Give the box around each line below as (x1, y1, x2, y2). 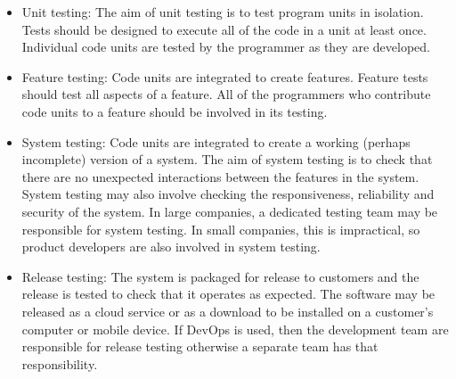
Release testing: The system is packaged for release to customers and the (21, 267, 419, 285)
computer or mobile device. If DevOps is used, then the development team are (21, 319, 449, 338)
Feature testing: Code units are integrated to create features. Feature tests (21, 67, 428, 86)
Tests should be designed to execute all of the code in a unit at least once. (21, 20, 427, 38)
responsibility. (21, 354, 98, 373)
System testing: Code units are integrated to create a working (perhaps (21, 132, 411, 151)
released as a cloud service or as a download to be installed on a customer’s (21, 301, 434, 320)
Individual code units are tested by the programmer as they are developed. (21, 37, 430, 56)
